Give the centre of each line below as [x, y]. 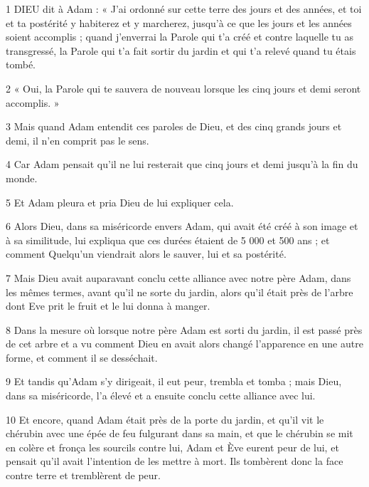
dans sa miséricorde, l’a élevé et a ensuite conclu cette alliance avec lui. [161, 396]
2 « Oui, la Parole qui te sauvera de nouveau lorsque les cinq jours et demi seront [183, 88]
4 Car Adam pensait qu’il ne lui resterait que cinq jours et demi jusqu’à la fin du [182, 164]
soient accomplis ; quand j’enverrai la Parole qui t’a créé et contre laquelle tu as [180, 37]
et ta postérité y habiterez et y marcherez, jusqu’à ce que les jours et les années [179, 22]
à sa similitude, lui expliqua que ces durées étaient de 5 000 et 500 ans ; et [168, 240]
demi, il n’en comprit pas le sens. [77, 140]
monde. [22, 178]
